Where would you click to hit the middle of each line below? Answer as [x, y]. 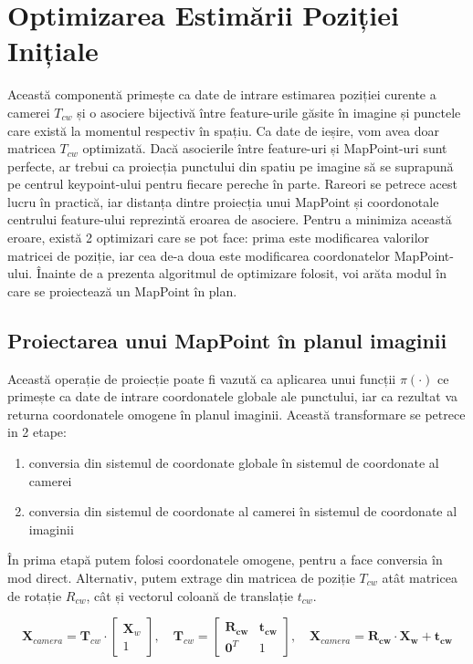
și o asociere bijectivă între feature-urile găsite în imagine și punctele [269, 112]
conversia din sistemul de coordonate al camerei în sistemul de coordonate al [243, 511]
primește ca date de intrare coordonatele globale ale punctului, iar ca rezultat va [233, 396]
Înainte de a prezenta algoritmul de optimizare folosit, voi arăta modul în [241, 273]
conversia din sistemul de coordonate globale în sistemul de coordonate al [234, 463]
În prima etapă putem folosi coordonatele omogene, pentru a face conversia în [225, 560]
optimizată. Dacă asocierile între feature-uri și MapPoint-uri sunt [265, 148]
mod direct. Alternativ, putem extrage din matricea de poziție [181, 577]
